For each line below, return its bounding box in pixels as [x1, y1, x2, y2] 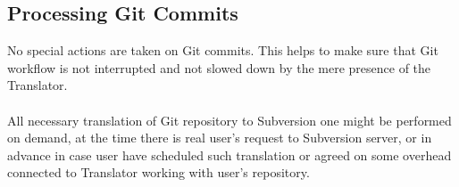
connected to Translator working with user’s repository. [7, 163, 310, 182]
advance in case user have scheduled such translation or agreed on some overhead [7, 145, 452, 164]
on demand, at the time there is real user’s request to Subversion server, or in [7, 128, 432, 147]
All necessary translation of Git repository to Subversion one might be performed [7, 110, 452, 129]
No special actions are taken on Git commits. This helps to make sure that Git [7, 41, 438, 60]
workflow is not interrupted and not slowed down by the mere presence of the [7, 58, 431, 77]
